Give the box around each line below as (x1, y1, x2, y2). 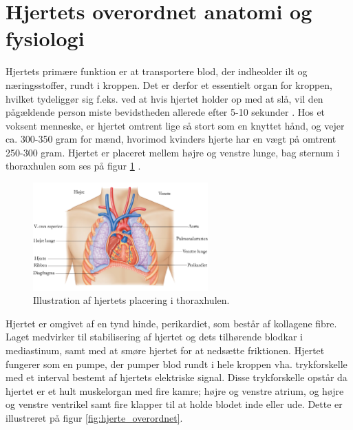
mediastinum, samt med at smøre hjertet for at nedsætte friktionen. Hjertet (6, 342, 325, 357)
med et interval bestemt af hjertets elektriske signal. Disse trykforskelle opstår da (6, 370, 347, 385)
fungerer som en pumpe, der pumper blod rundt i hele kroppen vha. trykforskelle (6, 356, 347, 371)
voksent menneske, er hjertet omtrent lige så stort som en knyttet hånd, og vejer (6, 118, 345, 132)
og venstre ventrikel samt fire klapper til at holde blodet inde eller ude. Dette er (6, 397, 343, 411)
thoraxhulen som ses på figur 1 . (6, 158, 141, 173)
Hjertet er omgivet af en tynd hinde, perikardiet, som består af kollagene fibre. (6, 316, 337, 330)
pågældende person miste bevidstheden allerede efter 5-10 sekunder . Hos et (6, 105, 325, 119)
